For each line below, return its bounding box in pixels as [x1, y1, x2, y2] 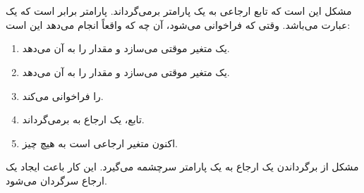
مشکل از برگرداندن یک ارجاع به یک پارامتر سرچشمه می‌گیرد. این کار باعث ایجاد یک [6, 159, 359, 174]
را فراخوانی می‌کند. [22, 88, 104, 103]
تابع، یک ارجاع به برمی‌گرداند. [22, 112, 145, 127]
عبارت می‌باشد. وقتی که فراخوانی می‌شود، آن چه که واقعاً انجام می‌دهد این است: [6, 17, 351, 32]
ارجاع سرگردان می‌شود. [6, 173, 107, 187]
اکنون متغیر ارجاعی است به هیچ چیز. [22, 135, 178, 150]
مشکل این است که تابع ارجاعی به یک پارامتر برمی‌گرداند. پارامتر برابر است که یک [6, 4, 352, 18]
